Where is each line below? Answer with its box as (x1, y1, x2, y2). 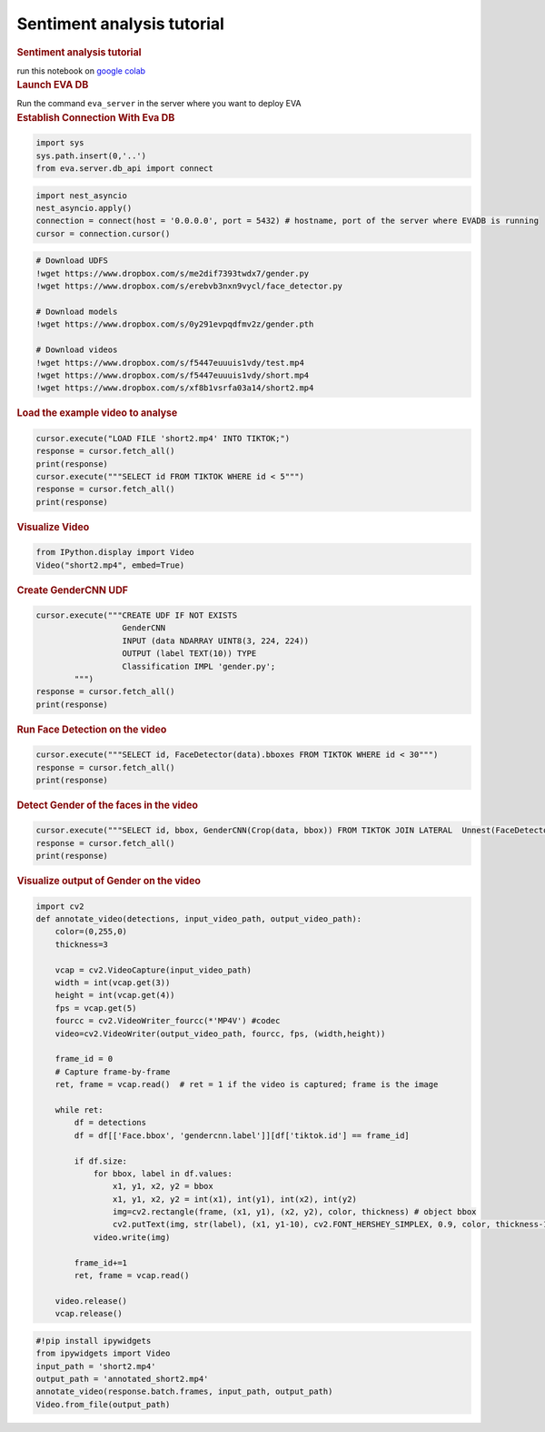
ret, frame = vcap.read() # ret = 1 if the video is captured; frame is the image (54, 1079, 439, 1090)
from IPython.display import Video (35, 547, 194, 558)
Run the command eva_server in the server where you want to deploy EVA (16, 98, 302, 109)
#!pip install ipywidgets (35, 1336, 152, 1346)
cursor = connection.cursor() (35, 228, 171, 238)
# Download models (35, 307, 118, 317)
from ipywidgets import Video (35, 1348, 171, 1359)
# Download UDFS (35, 256, 109, 266)
